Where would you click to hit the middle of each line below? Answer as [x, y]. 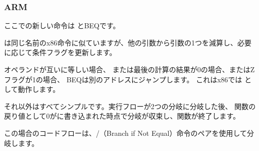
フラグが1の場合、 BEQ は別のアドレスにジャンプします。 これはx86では [123, 79]
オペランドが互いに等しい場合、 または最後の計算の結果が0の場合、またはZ [129, 69]
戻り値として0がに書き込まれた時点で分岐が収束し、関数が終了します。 [122, 116]
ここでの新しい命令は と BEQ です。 [62, 26]
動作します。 [39, 89]
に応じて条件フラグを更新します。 [60, 52]
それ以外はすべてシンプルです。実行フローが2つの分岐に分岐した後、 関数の [130, 106]
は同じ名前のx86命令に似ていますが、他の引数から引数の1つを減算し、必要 [128, 42]
